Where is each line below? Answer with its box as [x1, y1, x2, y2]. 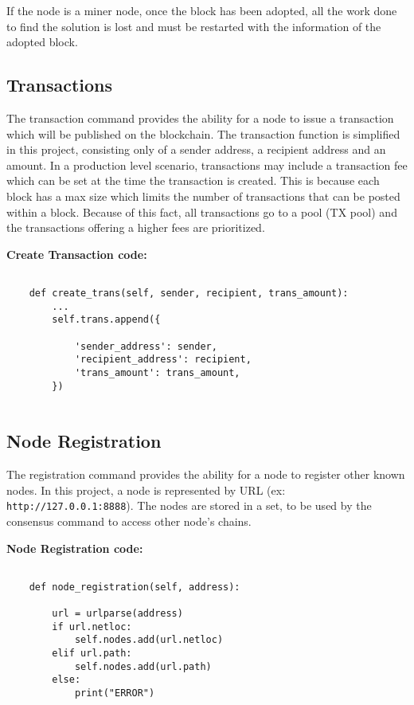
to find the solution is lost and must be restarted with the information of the [6, 18, 381, 34]
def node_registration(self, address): [29, 581, 240, 593]
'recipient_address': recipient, [74, 354, 252, 366]
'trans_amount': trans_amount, [74, 366, 240, 378]
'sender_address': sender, [74, 340, 217, 352]
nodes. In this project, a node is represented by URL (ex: [6, 481, 286, 498]
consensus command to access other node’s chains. [6, 512, 252, 529]
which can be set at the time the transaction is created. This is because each [6, 172, 380, 189]
